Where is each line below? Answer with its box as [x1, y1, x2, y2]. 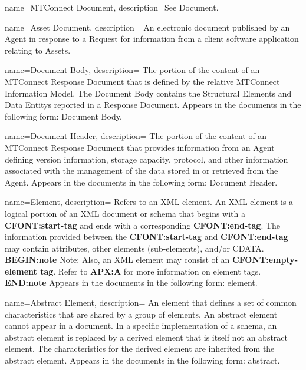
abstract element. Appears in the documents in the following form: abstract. [5, 354, 280, 366]
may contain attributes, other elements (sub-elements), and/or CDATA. [5, 242, 264, 254]
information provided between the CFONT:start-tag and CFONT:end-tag [5, 230, 288, 243]
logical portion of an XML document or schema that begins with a [5, 207, 245, 219]
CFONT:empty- [232, 253, 298, 266]
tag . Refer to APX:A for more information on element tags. [40, 265, 261, 277]
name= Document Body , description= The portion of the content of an [5, 64, 260, 76]
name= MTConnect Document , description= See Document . [5, 1, 219, 13]
